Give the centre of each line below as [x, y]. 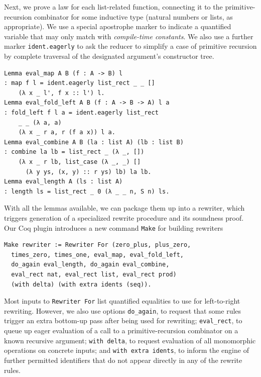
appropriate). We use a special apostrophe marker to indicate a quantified [118, 26]
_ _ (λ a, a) [40, 122]
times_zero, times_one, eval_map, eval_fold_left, [97, 255]
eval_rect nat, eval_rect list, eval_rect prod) [94, 274]
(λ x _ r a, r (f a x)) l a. [67, 132]
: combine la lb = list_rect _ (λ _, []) [74, 152]
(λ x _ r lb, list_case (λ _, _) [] [80, 162]
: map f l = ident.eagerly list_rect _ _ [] [80, 83]
